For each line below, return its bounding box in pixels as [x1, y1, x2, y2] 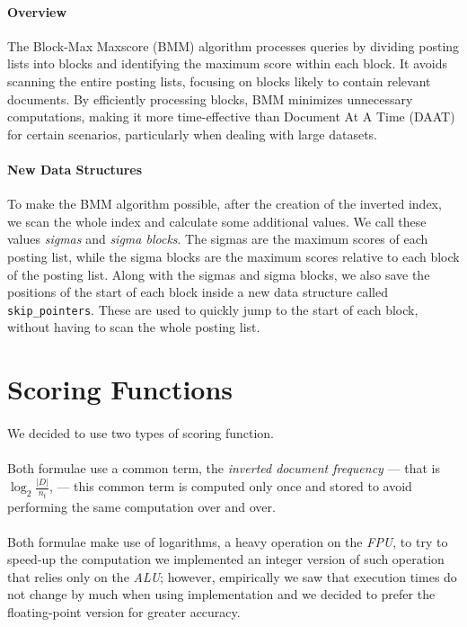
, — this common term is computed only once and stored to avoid [48, 477, 412, 496]
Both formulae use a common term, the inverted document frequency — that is [7, 459, 440, 478]
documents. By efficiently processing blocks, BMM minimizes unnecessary [7, 89, 413, 108]
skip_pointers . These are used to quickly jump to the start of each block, [7, 300, 419, 318]
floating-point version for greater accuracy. [7, 603, 241, 622]
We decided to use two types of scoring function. [7, 423, 274, 442]
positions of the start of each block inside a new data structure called [7, 282, 388, 301]
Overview [7, 2, 67, 21]
